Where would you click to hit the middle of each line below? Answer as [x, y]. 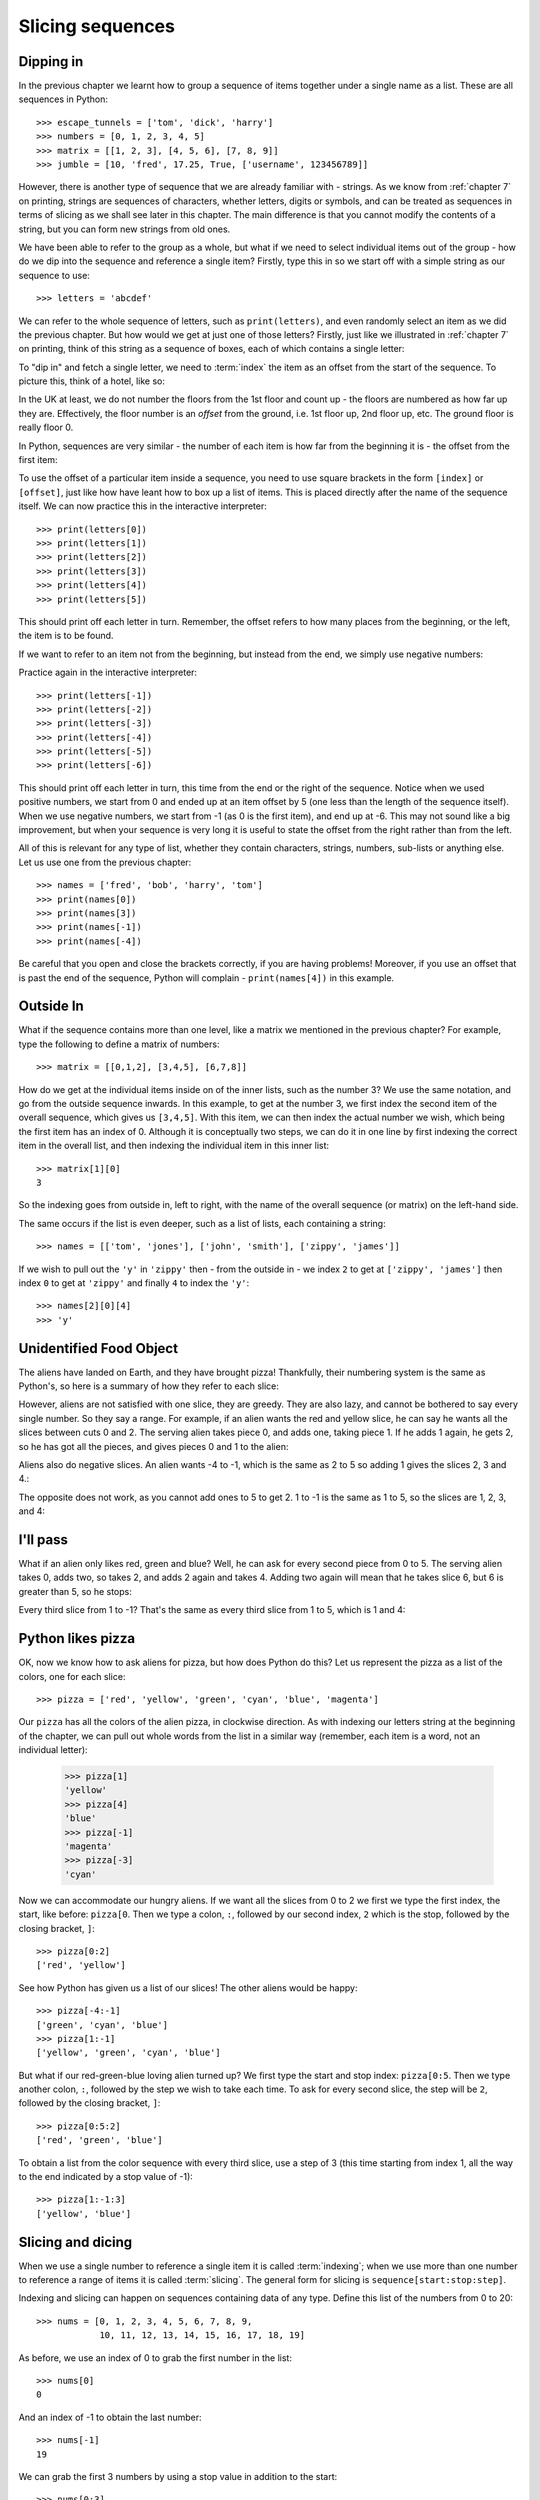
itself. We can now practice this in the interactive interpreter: [142, 506]
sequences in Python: [63, 99]
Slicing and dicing [75, 2241]
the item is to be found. [66, 636]
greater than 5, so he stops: [75, 1591]
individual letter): [53, 1750]
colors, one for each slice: [72, 1676]
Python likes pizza [76, 1638]
